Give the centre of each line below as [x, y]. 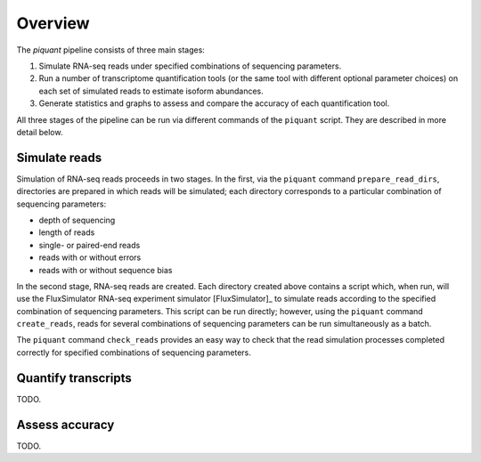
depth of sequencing [77, 220]
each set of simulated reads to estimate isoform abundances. [151, 91]
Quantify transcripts [74, 378]
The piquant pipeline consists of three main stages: [110, 50]
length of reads [67, 232]
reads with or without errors [90, 257]
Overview [53, 23]
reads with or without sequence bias [106, 270]
